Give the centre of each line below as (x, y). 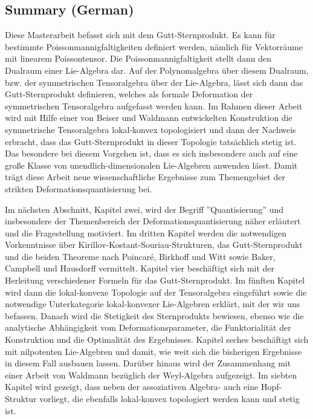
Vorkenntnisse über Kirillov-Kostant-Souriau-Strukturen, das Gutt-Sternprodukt (154, 245)
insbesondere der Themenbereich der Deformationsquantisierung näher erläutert (153, 221)
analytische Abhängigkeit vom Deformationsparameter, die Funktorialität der (148, 327)
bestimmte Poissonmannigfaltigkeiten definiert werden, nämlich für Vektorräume (154, 46)
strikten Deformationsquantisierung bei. (79, 188)
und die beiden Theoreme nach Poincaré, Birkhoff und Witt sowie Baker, (140, 256)
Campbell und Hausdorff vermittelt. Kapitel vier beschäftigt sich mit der (140, 268)
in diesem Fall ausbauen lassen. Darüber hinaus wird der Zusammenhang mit (148, 363)
